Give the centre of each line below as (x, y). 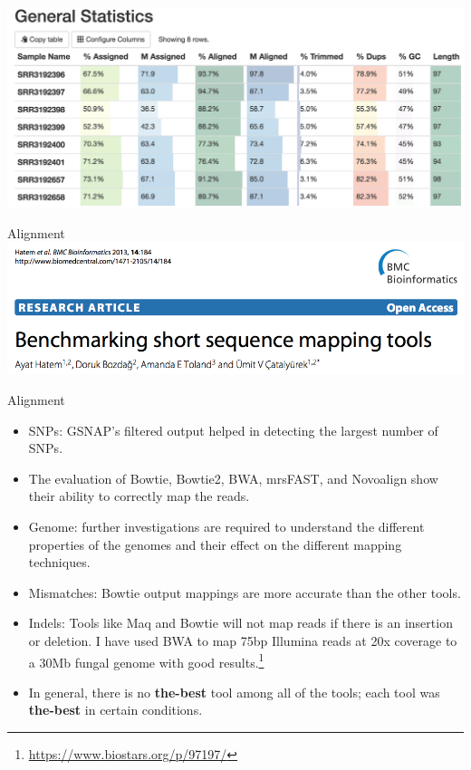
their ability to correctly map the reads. (139, 496)
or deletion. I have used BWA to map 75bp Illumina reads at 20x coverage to (243, 640)
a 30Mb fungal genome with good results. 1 (146, 660)
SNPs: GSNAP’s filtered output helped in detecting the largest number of (233, 430)
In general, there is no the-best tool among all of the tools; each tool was (234, 692)
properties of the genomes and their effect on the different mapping (215, 544)
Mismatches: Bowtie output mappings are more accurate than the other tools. (245, 592)
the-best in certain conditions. (115, 710)
